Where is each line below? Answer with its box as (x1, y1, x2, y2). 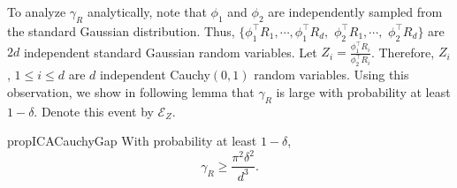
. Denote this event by (34, 102, 154, 120)
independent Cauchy (99, 65, 210, 84)
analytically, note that (87, 3, 207, 20)
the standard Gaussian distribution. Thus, (7, 21, 235, 40)
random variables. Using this (254, 65, 409, 84)
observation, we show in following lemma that (7, 82, 255, 101)
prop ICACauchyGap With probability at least (7, 132, 257, 150)
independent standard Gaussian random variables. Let (23, 42, 317, 61)
